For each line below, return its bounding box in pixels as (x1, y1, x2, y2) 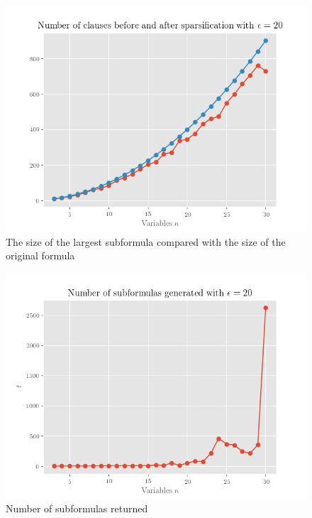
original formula (6, 248, 75, 263)
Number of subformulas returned (6, 501, 148, 516)
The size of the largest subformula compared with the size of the (6, 234, 286, 249)
